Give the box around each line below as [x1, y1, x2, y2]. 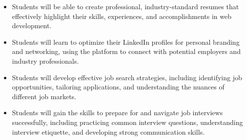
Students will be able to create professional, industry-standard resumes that [12, 1, 239, 11]
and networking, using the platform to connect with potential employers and [12, 46, 241, 56]
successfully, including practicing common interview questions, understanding [12, 117, 243, 127]
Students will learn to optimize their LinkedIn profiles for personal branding [12, 36, 240, 47]
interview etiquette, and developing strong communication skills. [12, 126, 205, 137]
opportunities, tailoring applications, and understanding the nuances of [12, 82, 225, 92]
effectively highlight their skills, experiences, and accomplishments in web [12, 11, 232, 21]
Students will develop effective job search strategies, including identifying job [12, 72, 242, 82]
